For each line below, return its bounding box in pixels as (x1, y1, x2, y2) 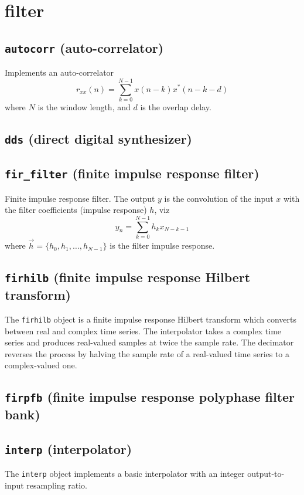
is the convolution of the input (164, 192, 274, 204)
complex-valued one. (5, 359, 77, 371)
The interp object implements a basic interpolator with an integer (5, 467, 245, 480)
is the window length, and (37, 100, 131, 113)
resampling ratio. (26, 479, 87, 491)
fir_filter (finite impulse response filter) (5, 164, 259, 182)
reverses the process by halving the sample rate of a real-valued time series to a (5, 347, 290, 360)
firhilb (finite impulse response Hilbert (5, 268, 251, 286)
